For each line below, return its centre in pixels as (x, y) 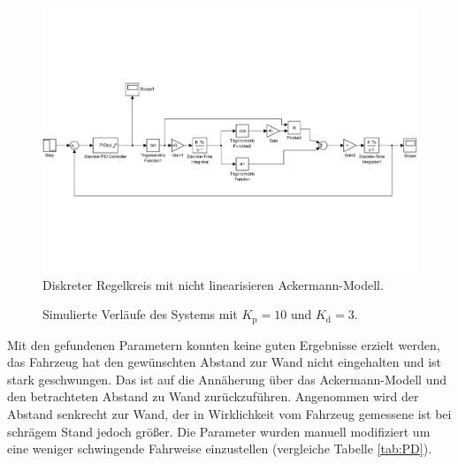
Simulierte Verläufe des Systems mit (140, 314)
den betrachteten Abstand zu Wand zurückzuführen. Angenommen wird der (213, 396)
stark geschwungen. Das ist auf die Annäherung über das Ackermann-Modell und (227, 379)
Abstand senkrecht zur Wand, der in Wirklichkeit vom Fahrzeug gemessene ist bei (229, 414)
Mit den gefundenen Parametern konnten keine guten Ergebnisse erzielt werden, (224, 344)
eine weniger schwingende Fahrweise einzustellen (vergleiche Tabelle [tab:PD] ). (220, 449)
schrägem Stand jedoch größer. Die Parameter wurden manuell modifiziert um (219, 431)
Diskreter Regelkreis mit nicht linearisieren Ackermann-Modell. (213, 284)
